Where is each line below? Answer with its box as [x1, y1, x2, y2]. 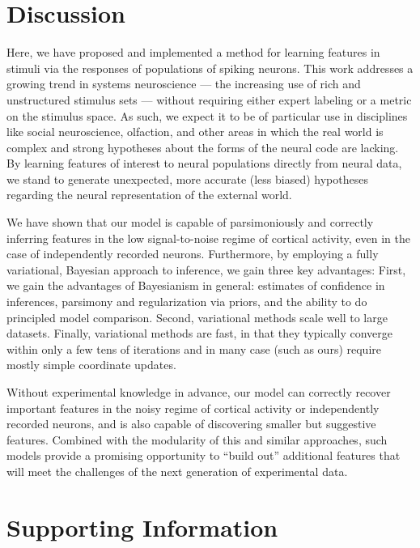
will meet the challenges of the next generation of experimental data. [6, 462, 348, 479]
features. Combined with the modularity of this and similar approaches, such [6, 431, 388, 448]
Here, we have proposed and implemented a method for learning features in [6, 44, 380, 61]
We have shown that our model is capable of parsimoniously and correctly [6, 214, 374, 231]
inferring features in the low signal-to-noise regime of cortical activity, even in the [6, 229, 410, 246]
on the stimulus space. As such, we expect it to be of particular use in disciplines [6, 107, 408, 124]
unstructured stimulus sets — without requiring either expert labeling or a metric [6, 91, 412, 108]
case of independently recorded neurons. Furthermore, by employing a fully [6, 245, 379, 262]
